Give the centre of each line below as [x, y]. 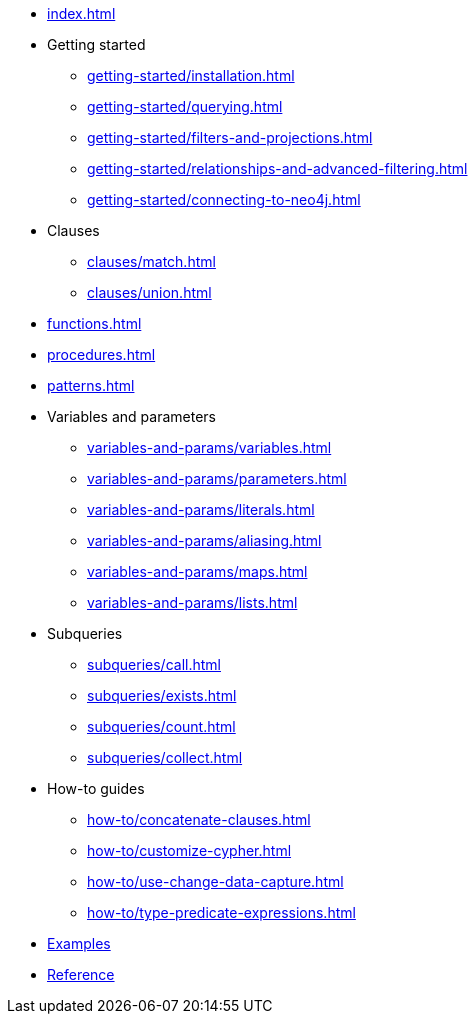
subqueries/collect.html [165, 757]
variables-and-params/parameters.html [217, 478]
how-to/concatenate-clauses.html [199, 819]
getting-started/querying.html [185, 106]
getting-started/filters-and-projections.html [230, 137]
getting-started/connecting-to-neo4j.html [224, 199]
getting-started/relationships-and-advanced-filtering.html [277, 168]
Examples [79, 943]
